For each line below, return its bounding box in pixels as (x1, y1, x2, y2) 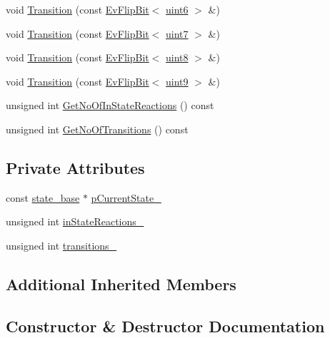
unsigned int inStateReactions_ (6, 214, 144, 229)
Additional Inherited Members (6, 272, 236, 295)
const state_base (6, 190, 80, 205)
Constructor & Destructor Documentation (6, 314, 325, 337)
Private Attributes (6, 156, 145, 178)
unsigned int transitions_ (6, 237, 117, 252)
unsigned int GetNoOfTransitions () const (6, 121, 189, 136)
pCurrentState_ (91, 190, 161, 205)
